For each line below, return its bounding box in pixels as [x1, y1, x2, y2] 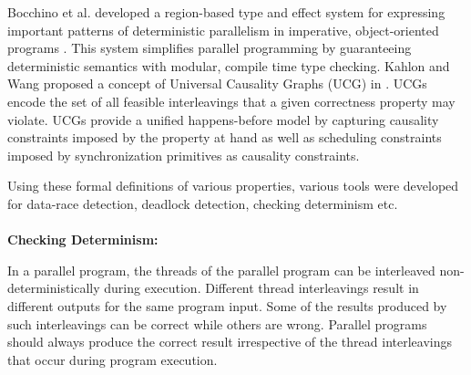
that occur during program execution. [7, 349, 218, 369]
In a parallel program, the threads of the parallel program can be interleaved [7, 260, 435, 279]
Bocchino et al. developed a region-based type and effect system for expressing [7, 3, 445, 21]
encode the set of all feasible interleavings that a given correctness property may [7, 91, 456, 110]
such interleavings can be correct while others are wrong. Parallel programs [7, 314, 427, 333]
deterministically [7, 278, 100, 297]
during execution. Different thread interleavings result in [104, 278, 419, 297]
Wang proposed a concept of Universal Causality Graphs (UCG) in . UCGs [7, 74, 427, 93]
